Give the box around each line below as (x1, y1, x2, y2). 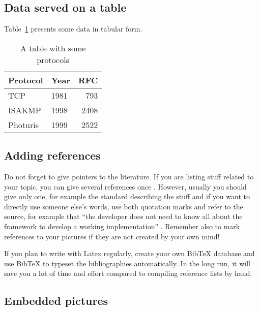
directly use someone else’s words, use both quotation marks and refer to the (4, 201, 243, 211)
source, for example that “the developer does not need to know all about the (4, 211, 243, 222)
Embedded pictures (4, 293, 108, 308)
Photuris (8, 118, 39, 131)
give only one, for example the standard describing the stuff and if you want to (4, 191, 250, 202)
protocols (37, 53, 69, 66)
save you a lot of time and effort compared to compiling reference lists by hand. (4, 268, 252, 278)
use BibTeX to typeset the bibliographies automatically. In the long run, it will (4, 258, 250, 268)
